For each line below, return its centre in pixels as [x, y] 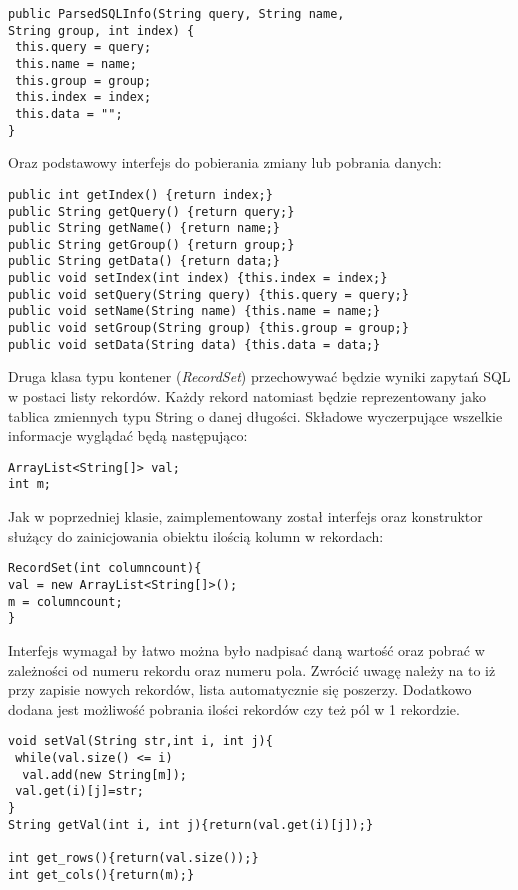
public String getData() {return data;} [144, 261]
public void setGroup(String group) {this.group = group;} [208, 328]
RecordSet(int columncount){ [105, 568]
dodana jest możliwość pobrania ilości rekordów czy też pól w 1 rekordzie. [234, 708]
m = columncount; [65, 601]
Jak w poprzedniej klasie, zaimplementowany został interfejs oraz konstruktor [245, 516]
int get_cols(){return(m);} [101, 874]
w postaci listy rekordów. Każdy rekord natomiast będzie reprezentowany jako [247, 396]
